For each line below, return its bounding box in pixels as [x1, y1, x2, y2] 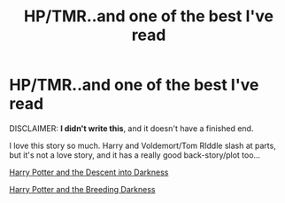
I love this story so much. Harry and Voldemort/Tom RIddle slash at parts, [9, 140, 276, 151]
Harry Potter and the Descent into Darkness [9, 167, 169, 177]
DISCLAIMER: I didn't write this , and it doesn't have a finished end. [9, 122, 254, 134]
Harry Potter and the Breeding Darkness [9, 183, 156, 194]
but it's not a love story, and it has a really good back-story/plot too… [9, 149, 261, 160]
